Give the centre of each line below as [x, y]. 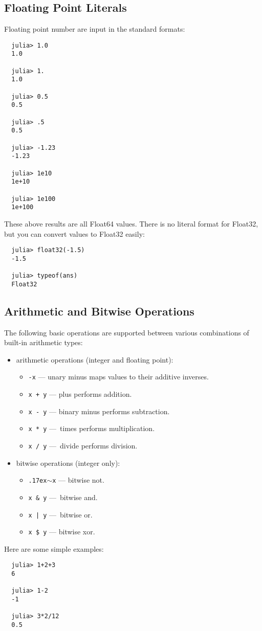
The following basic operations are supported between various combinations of [127, 332]
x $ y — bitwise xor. [62, 532]
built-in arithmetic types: [43, 342]
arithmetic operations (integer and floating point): [95, 359]
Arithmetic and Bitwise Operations [99, 311]
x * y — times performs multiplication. [92, 428]
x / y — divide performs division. [83, 445]
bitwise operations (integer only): [68, 463]
